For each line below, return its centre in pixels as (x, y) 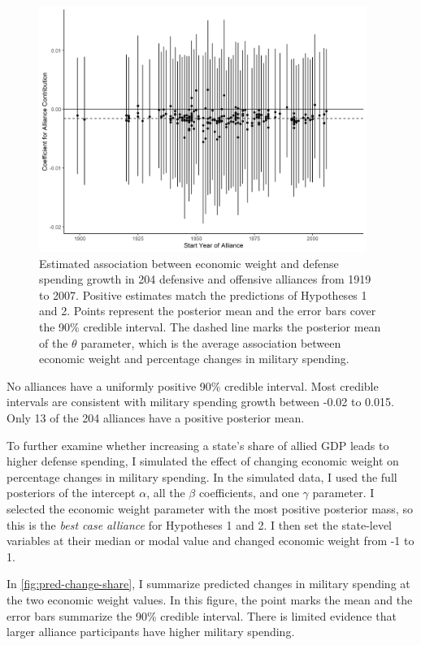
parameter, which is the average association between (211, 342)
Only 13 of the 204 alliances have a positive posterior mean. (156, 418)
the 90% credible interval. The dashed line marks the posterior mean (210, 327)
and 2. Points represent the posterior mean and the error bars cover (208, 311)
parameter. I (343, 493)
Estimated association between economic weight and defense (189, 263)
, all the (166, 493)
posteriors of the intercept (71, 493)
